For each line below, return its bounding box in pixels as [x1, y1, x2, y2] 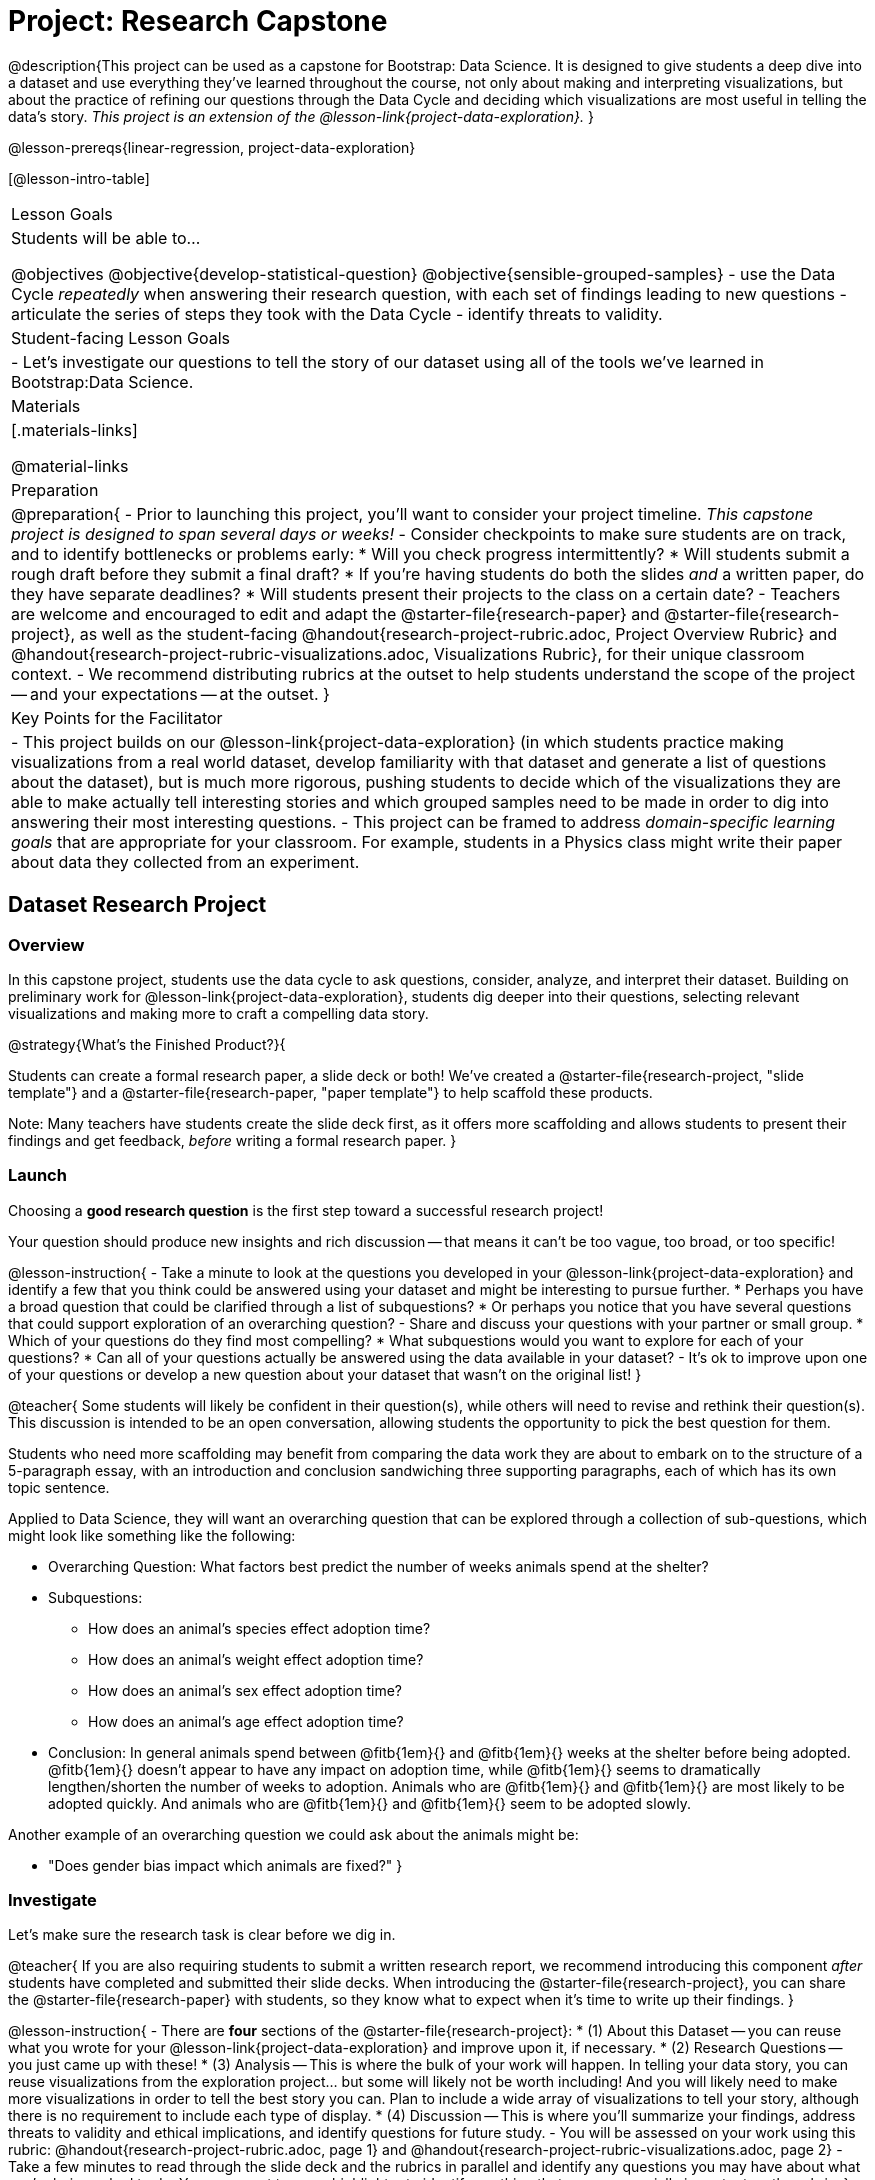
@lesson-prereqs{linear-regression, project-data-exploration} [8, 138, 416, 156]
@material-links [11, 455, 129, 476]
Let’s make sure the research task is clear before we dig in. [8, 1926, 396, 1944]
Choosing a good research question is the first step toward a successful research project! [8, 1201, 604, 1219]
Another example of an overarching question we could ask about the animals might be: [8, 1825, 579, 1843]
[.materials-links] [11, 419, 138, 440]
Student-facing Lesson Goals [11, 327, 231, 348]
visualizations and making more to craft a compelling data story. [8, 1004, 429, 1022]
